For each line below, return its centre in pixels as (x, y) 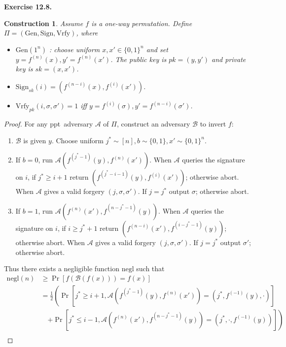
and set (157, 49)
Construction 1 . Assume (44, 23)
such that (150, 268)
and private (229, 59)
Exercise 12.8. (28, 6)
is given (35, 140)
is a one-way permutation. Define (142, 23)
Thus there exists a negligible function (62, 268)
